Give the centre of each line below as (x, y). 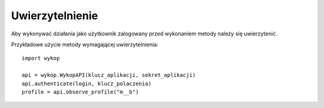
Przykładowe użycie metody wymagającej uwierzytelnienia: (85, 44)
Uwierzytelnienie (55, 16)
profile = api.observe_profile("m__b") (80, 92)
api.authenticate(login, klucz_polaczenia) (87, 83)
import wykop (41, 58)
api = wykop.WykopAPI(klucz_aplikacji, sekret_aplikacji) (109, 75)
